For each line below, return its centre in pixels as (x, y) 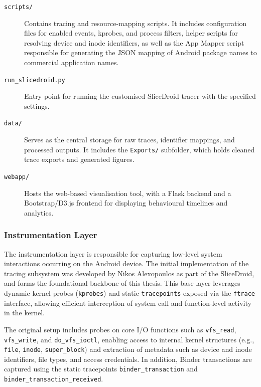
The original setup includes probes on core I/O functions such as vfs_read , (120, 329)
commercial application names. (72, 62)
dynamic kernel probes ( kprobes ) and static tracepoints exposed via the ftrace (129, 293)
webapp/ (17, 177)
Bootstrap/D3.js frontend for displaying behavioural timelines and (126, 203)
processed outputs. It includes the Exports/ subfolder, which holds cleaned (140, 149)
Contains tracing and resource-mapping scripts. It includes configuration (136, 23)
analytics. (39, 212)
